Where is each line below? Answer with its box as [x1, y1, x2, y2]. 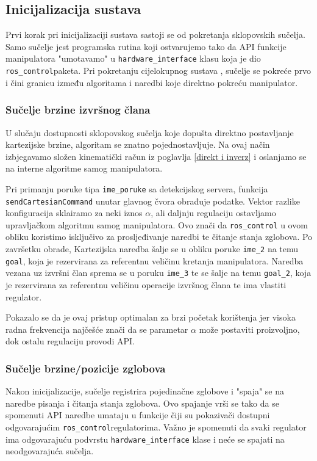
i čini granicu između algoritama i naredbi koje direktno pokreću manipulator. [5, 76, 298, 89]
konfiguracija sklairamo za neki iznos [5, 206, 143, 219]
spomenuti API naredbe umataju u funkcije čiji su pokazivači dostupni [5, 408, 270, 421]
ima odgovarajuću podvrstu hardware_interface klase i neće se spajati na [5, 432, 285, 445]
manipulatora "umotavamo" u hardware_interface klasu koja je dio [5, 52, 261, 65]
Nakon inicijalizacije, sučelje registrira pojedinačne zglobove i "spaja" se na [5, 385, 284, 397]
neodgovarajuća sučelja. [5, 445, 94, 457]
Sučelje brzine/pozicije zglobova [5, 360, 166, 376]
